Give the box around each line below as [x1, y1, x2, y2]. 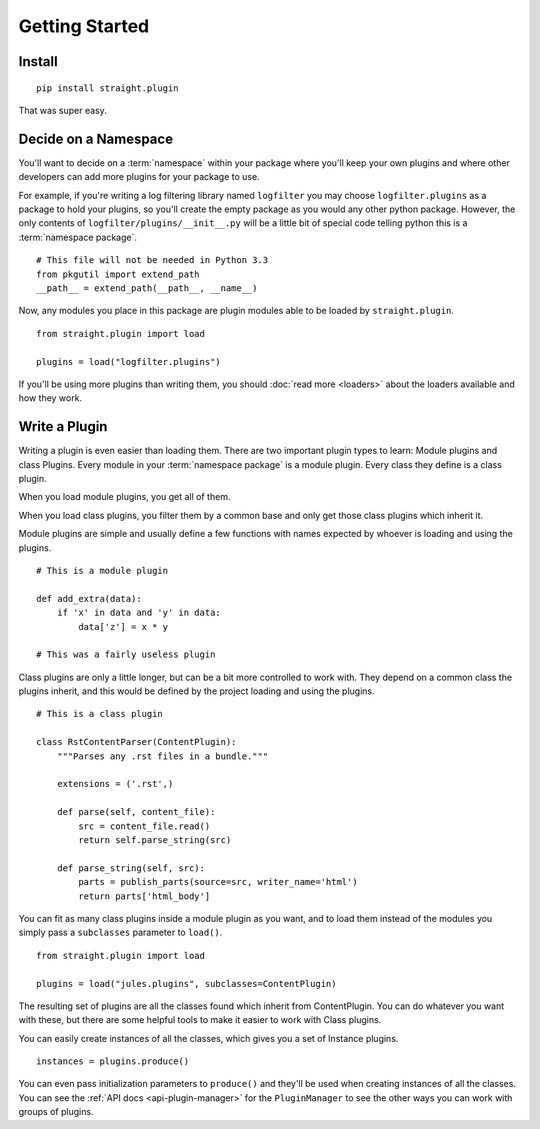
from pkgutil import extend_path [36, 268, 200, 280]
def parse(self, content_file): [56, 806, 216, 818]
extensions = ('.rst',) [56, 778, 174, 790]
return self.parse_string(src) [78, 835, 232, 845]
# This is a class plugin [36, 708, 164, 720]
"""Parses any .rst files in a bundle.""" [56, 750, 269, 762]
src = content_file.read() [78, 820, 211, 832]
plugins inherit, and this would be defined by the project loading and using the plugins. [18, 685, 375, 697]
